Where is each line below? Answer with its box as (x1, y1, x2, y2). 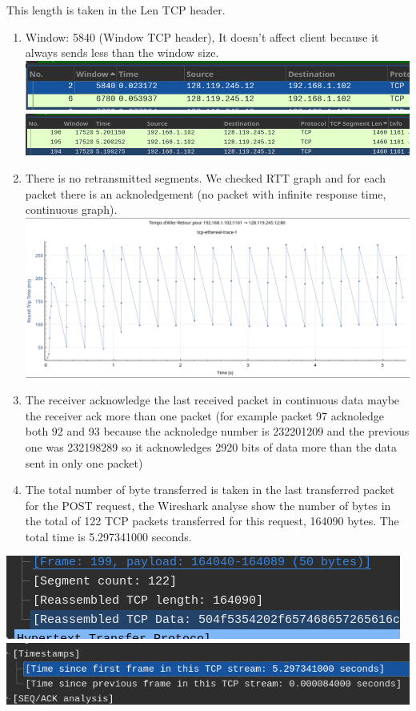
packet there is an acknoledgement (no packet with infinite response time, (25, 185, 386, 202)
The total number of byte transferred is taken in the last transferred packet (25, 481, 395, 498)
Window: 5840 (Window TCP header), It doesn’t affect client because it (25, 28, 379, 45)
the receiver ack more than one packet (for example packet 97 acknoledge (25, 407, 384, 424)
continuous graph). (25, 201, 118, 218)
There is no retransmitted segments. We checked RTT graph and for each (25, 170, 386, 186)
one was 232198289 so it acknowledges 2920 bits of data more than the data (25, 438, 398, 455)
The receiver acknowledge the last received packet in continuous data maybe (25, 392, 400, 408)
